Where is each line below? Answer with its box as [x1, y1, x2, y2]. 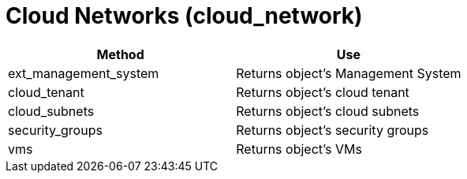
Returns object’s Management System [236, 65, 461, 81]
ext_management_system [8, 65, 159, 81]
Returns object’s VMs [236, 140, 362, 157]
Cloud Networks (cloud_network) [6, 2, 363, 29]
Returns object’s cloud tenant [236, 84, 409, 100]
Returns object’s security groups [236, 121, 429, 138]
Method [96, 46, 144, 62]
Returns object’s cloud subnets [236, 103, 420, 119]
